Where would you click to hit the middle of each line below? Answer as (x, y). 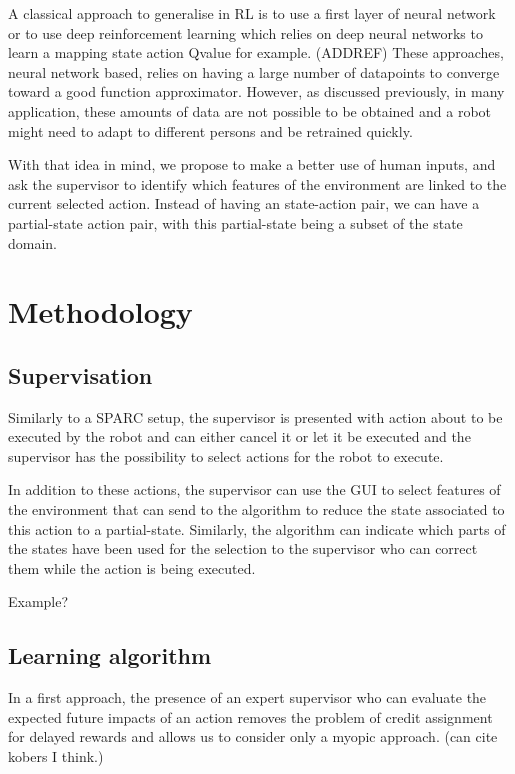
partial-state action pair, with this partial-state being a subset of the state (235, 222)
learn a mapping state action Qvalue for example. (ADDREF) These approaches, (256, 52)
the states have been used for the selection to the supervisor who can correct (243, 548)
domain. (33, 242)
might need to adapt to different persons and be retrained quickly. (210, 130)
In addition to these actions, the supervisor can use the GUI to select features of (254, 489)
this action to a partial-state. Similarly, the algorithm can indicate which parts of (257, 528)
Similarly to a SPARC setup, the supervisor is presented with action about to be (255, 416)
